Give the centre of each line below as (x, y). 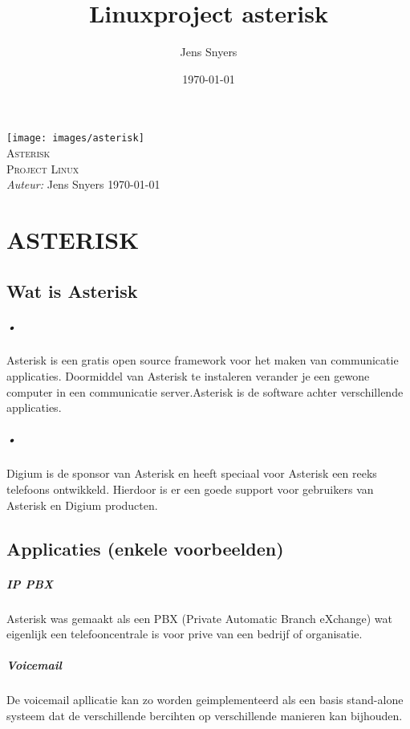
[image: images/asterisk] (75, 138)
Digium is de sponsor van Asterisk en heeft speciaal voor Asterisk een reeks (192, 473)
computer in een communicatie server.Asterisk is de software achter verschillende (205, 391)
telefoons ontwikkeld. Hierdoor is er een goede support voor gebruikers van (190, 489)
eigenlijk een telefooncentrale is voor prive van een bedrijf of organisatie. (185, 634)
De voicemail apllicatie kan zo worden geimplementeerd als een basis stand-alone (205, 700)
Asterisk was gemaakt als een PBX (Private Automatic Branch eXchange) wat (200, 618)
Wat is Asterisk (72, 290)
